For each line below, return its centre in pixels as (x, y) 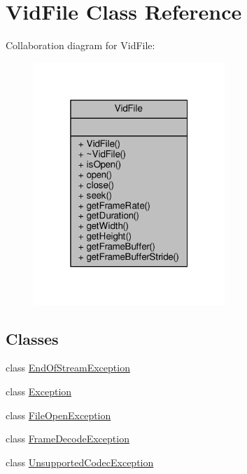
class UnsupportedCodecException (80, 462)
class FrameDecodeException (68, 439)
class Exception (39, 391)
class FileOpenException (58, 415)
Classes (32, 338)
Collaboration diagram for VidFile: (80, 45)
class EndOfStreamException (68, 368)
